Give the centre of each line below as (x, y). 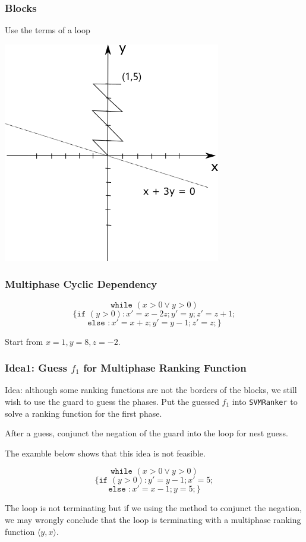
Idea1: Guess (36, 368)
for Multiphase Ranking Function (165, 368)
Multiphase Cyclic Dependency (81, 284)
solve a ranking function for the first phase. (83, 413)
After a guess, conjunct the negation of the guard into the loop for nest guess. (146, 433)
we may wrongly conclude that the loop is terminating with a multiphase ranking (153, 520)
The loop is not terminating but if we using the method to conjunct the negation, (153, 508)
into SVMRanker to (265, 402)
